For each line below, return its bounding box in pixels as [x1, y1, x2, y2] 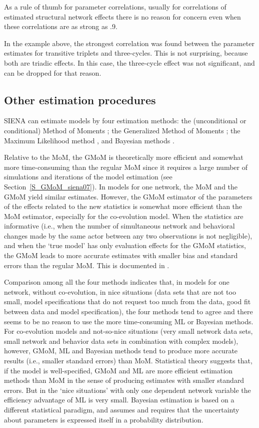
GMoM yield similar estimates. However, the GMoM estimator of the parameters [4, 191, 252, 201]
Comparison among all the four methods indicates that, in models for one [4, 277, 229, 287]
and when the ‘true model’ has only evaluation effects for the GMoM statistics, [4, 240, 246, 251]
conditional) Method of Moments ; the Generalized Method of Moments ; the [4, 125, 240, 135]
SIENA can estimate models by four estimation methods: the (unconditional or [4, 115, 246, 126]
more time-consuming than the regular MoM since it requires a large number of [4, 161, 247, 172]
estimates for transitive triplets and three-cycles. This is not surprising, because [4, 48, 248, 58]
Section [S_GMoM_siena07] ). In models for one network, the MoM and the [4, 181, 238, 191]
